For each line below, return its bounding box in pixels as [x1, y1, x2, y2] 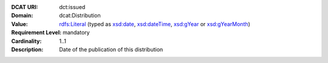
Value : [11, 20, 29, 27]
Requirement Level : [11, 29, 62, 36]
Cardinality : [11, 37, 42, 45]
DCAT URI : [11, 4, 39, 10]
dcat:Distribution [59, 12, 101, 19]
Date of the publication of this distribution [59, 45, 163, 53]
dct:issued [59, 4, 86, 10]
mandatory [63, 29, 91, 36]
